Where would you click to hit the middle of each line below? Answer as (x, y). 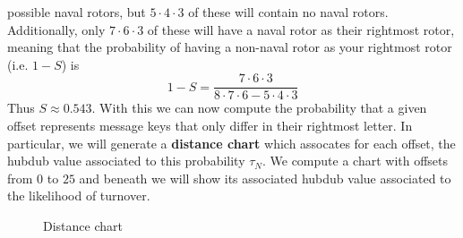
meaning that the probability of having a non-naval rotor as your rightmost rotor (230, 47)
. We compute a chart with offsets (355, 161)
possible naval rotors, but (77, 12)
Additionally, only (56, 29)
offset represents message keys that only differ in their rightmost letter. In (210, 126)
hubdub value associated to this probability (126, 161)
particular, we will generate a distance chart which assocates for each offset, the (231, 143)
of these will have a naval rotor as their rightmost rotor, (301, 29)
